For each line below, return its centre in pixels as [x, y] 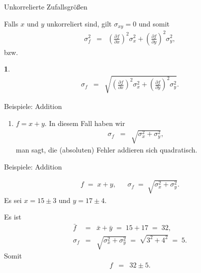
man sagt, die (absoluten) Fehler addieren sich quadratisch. [106, 150]
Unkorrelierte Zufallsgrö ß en [46, 6]
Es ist [13, 217]
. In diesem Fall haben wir [85, 123]
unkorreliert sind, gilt [79, 23]
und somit [154, 23]
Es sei [13, 200]
